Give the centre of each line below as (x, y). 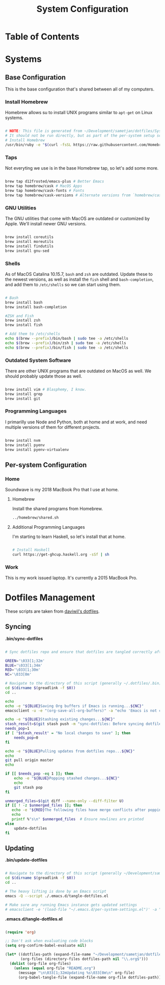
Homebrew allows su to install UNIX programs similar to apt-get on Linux (79, 113)
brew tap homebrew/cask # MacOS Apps (44, 186)
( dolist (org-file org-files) (40, 963)
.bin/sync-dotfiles (24, 638)
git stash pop (28, 787)
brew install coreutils (29, 237)
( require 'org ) (21, 932)
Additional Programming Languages (48, 527)
